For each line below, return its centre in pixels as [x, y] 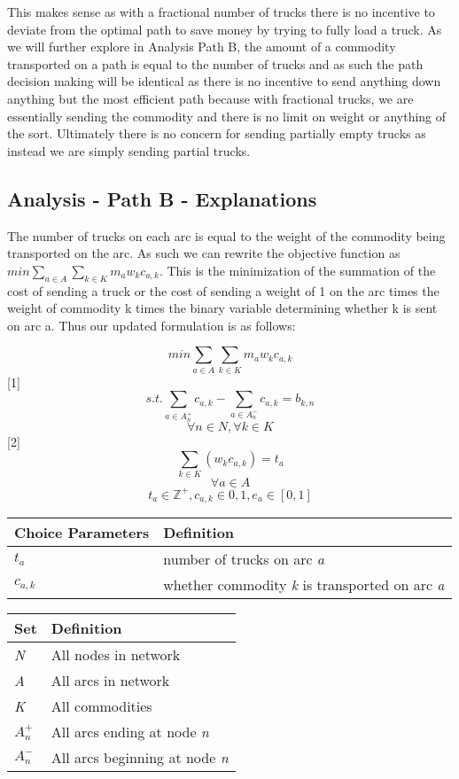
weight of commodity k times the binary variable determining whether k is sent [222, 308]
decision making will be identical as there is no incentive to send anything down [224, 81]
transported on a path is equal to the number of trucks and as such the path [215, 63]
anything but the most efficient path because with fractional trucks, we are [210, 98]
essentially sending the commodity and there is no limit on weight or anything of [227, 116]
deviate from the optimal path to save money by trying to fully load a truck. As [225, 29]
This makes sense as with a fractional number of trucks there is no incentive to [221, 12]
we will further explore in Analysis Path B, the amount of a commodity [202, 47]
